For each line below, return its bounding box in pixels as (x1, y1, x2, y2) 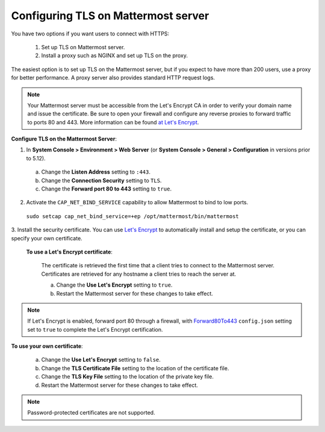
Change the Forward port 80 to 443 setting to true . (41, 185, 172, 192)
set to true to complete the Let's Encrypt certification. (27, 326, 163, 333)
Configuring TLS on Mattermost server (11, 9, 209, 22)
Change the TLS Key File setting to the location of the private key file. (41, 373, 214, 380)
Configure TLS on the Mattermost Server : (11, 135, 117, 142)
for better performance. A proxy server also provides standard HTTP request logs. (11, 74, 215, 81)
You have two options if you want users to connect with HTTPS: (11, 30, 170, 37)
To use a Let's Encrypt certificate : (26, 248, 113, 255)
